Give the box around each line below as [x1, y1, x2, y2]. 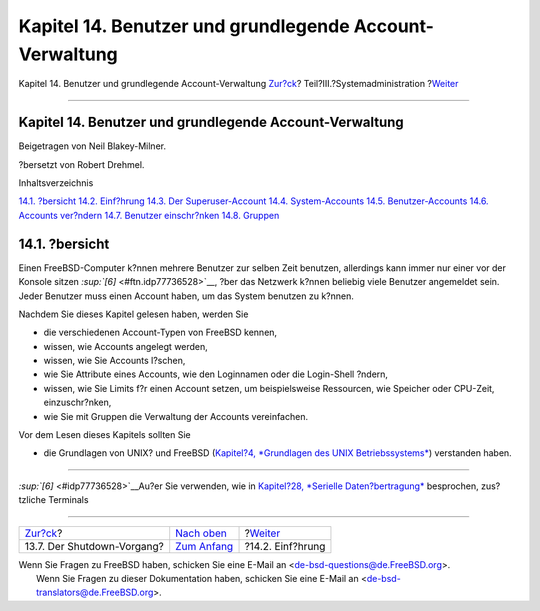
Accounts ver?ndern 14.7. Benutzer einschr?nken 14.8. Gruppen [18, 209, 280, 221]
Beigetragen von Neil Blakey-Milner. [18, 140, 167, 152]
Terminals [48, 494, 89, 506]
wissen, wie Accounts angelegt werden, [43, 340, 209, 352]
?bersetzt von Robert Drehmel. [18, 158, 145, 170]
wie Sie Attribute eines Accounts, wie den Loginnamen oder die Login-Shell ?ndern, [43, 368, 389, 380]
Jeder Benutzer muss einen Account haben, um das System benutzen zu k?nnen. [18, 290, 354, 302]
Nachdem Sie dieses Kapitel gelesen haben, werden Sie [18, 308, 249, 320]
